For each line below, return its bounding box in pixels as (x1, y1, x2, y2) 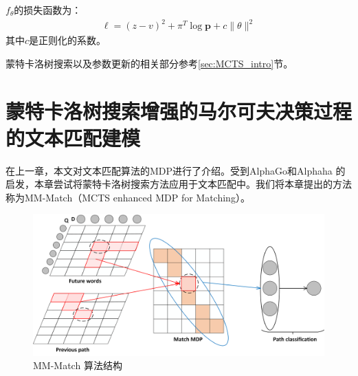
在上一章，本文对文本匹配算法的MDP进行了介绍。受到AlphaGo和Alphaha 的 (5, 163, 346, 177)
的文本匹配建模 (5, 123, 141, 151)
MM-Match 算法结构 (33, 358, 122, 373)
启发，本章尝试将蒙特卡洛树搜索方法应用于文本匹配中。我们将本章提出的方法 (5, 177, 352, 191)
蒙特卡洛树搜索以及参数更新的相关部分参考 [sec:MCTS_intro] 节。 (5, 56, 293, 70)
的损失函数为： (14, 3, 82, 16)
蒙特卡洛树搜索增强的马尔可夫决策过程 (5, 96, 353, 124)
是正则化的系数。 (29, 33, 107, 47)
